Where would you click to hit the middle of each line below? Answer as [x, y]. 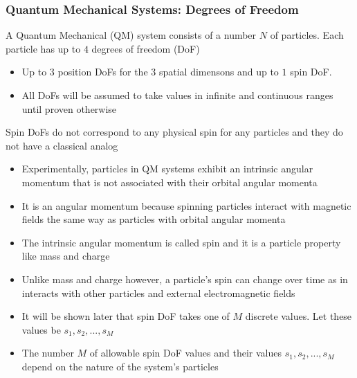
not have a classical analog [62, 145]
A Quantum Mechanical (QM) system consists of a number [131, 35]
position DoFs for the [103, 72]
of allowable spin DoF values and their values [185, 353]
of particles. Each [307, 35]
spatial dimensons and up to [219, 72]
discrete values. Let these [299, 316]
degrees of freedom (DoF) [146, 48]
